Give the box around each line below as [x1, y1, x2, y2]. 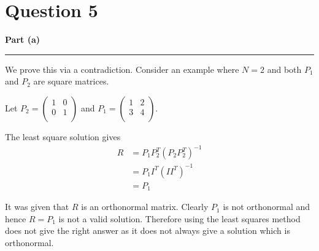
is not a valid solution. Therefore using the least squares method [58, 212, 301, 225]
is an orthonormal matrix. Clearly [81, 200, 209, 213]
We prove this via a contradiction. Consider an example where [5, 62, 239, 75]
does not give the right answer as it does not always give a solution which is [5, 224, 290, 237]
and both [267, 62, 302, 75]
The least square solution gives [5, 130, 121, 143]
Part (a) [5, 33, 40, 46]
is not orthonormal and [223, 200, 310, 213]
